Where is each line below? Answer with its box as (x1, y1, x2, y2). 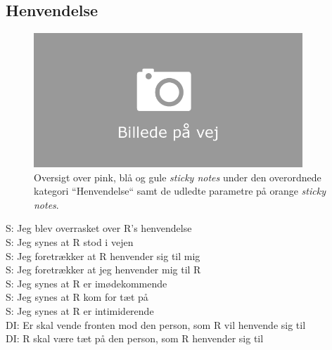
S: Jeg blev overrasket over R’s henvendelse (6, 221, 192, 235)
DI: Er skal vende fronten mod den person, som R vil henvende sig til (6, 317, 306, 332)
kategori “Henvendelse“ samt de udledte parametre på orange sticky (34, 183, 326, 198)
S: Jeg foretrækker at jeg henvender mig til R (6, 262, 201, 277)
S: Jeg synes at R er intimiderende (6, 303, 154, 318)
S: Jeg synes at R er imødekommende (6, 276, 167, 290)
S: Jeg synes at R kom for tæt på (6, 290, 148, 304)
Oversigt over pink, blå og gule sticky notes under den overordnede (34, 169, 321, 184)
